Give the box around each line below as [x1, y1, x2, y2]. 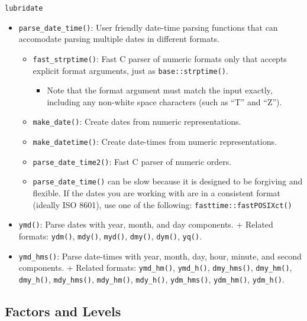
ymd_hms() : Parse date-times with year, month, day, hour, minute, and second [18, 249, 302, 262]
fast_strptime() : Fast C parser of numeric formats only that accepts [33, 52, 287, 64]
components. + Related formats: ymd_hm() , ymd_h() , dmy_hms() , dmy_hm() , [18, 261, 292, 274]
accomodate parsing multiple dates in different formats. [18, 33, 219, 45]
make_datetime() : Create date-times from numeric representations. [33, 135, 277, 148]
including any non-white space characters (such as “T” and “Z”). [47, 95, 282, 108]
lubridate [5, 4, 43, 12]
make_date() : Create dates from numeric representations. [33, 115, 241, 128]
